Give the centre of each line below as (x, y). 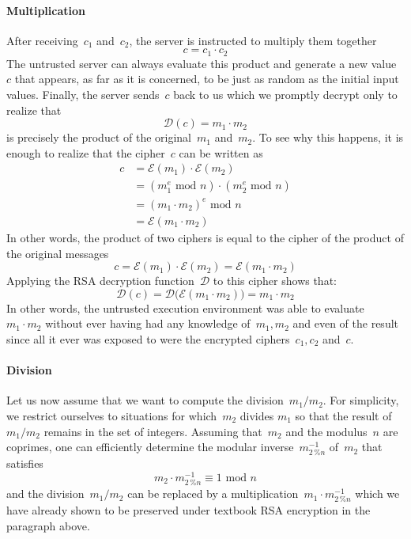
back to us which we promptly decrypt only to (285, 95)
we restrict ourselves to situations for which (112, 415)
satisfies (25, 463)
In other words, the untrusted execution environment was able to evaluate (185, 307)
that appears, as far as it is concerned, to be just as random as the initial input (207, 79)
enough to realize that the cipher (86, 152)
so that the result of (343, 415)
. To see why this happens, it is (328, 137)
